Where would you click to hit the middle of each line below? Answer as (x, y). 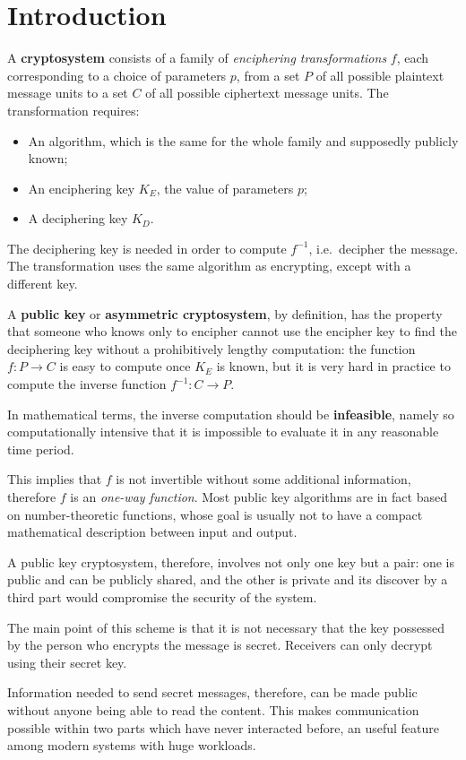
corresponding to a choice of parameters (117, 75)
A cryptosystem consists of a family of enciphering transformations (197, 58)
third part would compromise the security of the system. (162, 596)
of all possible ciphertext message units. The (267, 93)
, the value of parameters (225, 188)
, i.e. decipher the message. (384, 248)
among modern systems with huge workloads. (132, 745)
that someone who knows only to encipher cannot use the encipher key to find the (232, 331)
